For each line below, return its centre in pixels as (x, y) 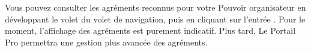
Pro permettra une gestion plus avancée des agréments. (106, 42)
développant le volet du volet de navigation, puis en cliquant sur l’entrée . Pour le (155, 19)
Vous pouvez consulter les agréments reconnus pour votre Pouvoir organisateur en (155, 7)
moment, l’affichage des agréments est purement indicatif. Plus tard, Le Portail (150, 30)
